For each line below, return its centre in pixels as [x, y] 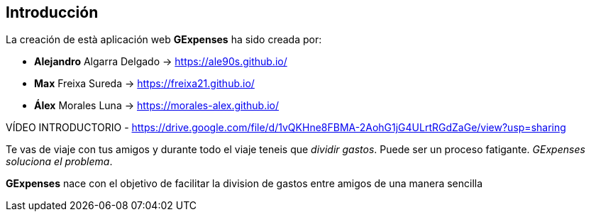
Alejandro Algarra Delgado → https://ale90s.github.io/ [161, 62]
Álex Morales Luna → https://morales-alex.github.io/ [157, 106]
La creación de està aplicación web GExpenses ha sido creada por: [164, 40]
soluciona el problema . [59, 162]
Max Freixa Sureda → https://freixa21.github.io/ [144, 84]
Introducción [52, 12]
